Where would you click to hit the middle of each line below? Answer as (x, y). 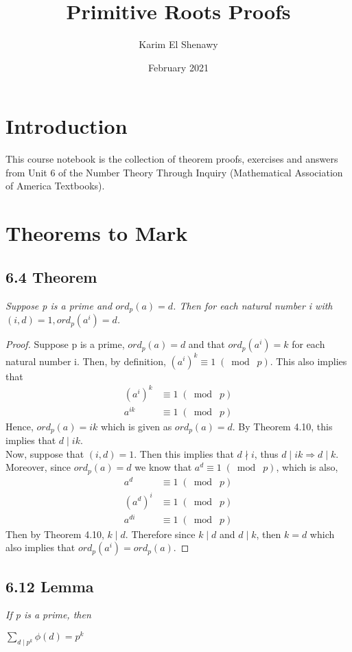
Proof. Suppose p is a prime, (65, 344)
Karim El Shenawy (178, 44)
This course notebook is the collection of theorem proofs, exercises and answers (172, 159)
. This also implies (308, 361)
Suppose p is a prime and (59, 305)
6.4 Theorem (51, 276)
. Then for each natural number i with (253, 305)
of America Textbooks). (55, 186)
